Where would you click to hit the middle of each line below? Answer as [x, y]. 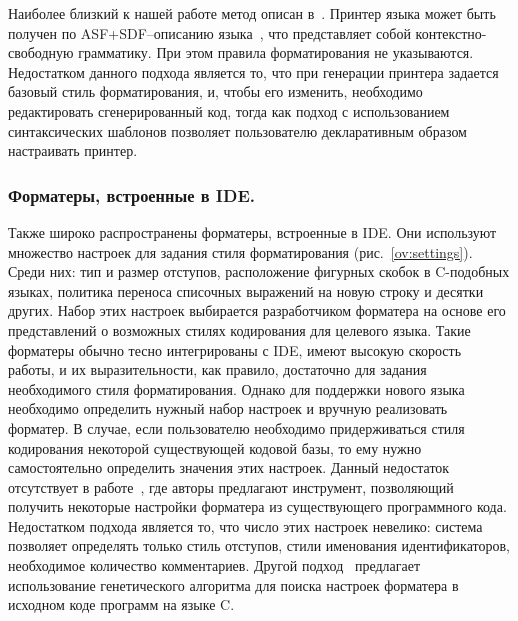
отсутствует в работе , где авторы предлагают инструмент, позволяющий [231, 486]
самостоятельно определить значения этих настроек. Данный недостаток [229, 467]
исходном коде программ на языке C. [121, 604]
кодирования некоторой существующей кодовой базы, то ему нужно [215, 447]
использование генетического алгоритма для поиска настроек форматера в [233, 584]
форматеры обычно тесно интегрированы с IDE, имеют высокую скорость [235, 349]
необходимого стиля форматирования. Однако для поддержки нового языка [236, 388]
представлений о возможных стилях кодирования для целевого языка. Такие [239, 329]
